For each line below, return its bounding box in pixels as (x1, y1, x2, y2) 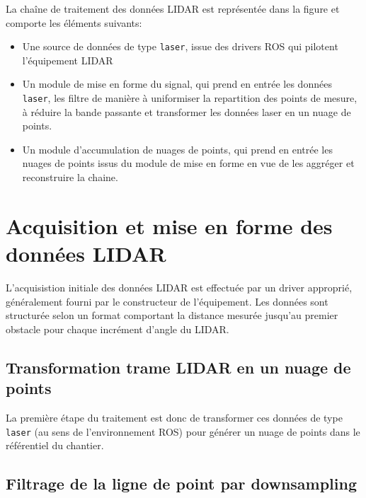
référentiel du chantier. (6, 438, 104, 453)
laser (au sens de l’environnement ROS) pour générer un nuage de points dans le (6, 424, 360, 439)
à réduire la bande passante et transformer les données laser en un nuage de (22, 104, 351, 119)
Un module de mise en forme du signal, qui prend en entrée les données (22, 76, 332, 91)
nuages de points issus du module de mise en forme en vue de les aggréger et (22, 156, 355, 170)
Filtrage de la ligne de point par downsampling (6, 473, 357, 494)
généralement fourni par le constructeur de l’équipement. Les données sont (6, 294, 328, 308)
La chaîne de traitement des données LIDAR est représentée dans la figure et (6, 1, 340, 16)
